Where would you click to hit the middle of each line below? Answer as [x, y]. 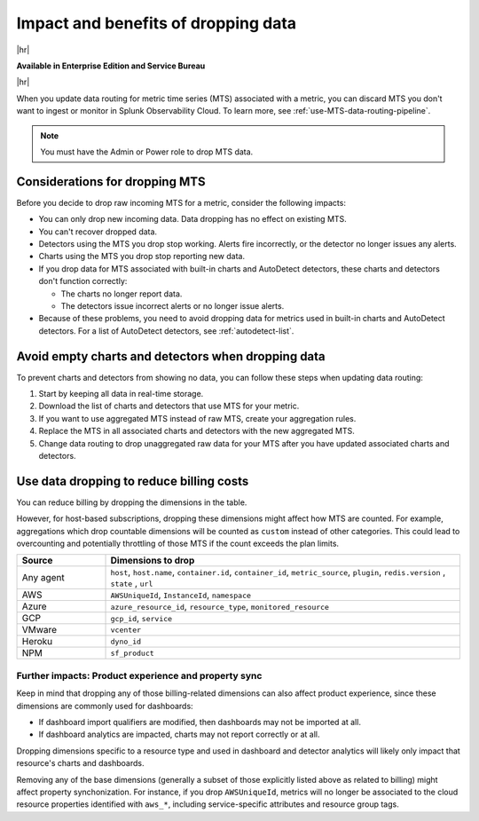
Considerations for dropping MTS [111, 182]
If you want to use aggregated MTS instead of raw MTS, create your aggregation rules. [197, 418]
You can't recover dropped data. [98, 232]
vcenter [126, 630]
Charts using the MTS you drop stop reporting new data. [142, 257]
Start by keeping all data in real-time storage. [121, 394]
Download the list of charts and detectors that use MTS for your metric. [169, 406]
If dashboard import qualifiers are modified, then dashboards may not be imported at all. [200, 722]
